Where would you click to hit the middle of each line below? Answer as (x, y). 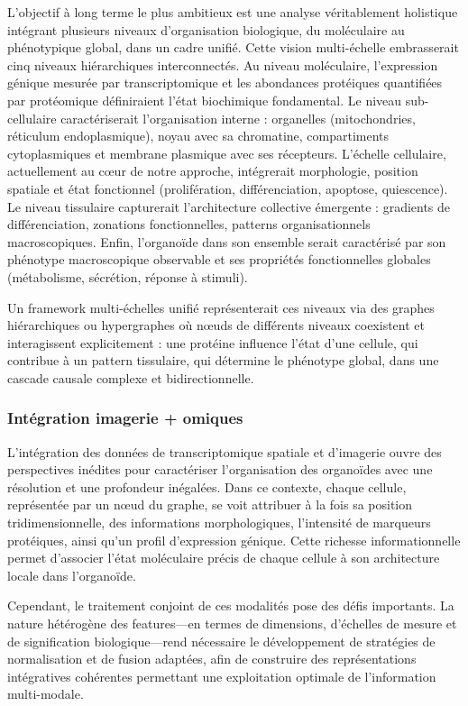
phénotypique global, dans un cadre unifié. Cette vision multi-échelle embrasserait (233, 47)
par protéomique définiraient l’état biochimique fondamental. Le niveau (205, 100)
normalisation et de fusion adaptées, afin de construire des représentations (212, 659)
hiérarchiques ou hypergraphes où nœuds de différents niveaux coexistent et (216, 325)
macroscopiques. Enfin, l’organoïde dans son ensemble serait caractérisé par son (227, 241)
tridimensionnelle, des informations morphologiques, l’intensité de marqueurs (219, 523)
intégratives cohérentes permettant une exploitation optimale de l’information (222, 676)
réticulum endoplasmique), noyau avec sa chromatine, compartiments (198, 136)
